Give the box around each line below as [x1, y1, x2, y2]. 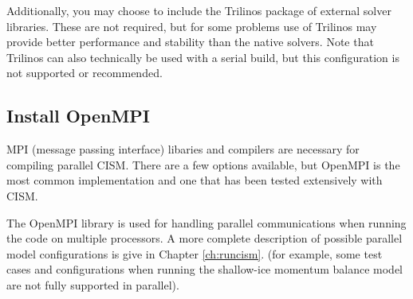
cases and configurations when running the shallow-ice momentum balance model [6, 261, 403, 278]
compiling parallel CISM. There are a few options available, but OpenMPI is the [6, 156, 400, 173]
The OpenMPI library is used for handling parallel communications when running [6, 214, 407, 231]
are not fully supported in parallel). [6, 276, 179, 293]
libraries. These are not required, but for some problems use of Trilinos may [6, 17, 377, 34]
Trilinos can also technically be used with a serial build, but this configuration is [6, 49, 399, 65]
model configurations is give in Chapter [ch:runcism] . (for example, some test [6, 245, 383, 262]
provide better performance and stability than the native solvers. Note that [6, 33, 374, 50]
